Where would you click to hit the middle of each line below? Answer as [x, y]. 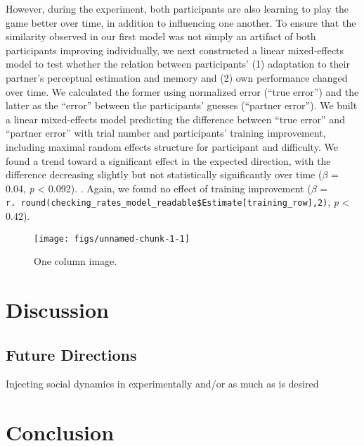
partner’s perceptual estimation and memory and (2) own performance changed [177, 77]
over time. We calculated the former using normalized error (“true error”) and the [182, 91]
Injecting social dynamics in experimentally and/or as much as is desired [162, 384]
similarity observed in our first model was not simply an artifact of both [161, 36]
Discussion [57, 309]
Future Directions [71, 354]
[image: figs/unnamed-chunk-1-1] [112, 239]
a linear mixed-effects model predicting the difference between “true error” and [175, 119]
